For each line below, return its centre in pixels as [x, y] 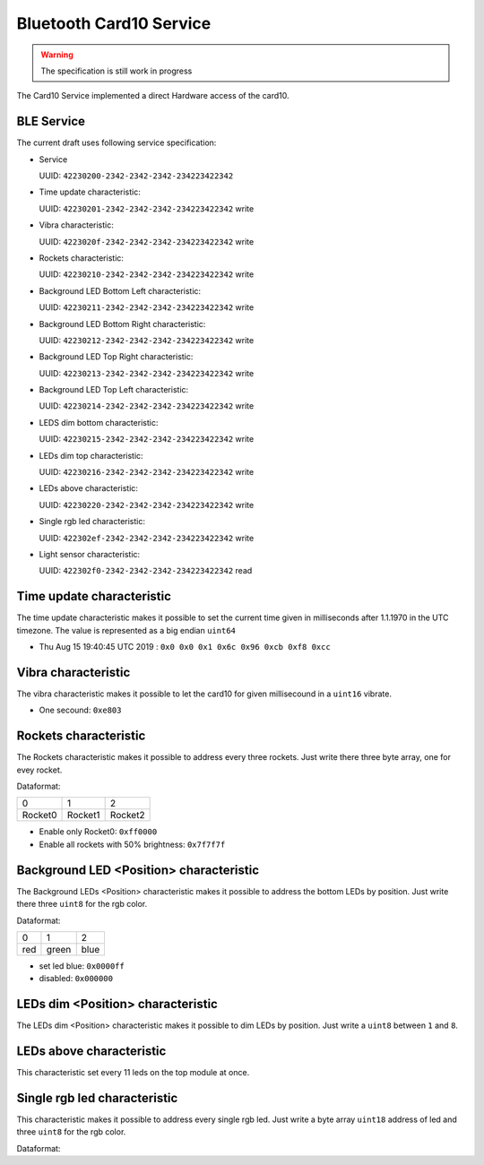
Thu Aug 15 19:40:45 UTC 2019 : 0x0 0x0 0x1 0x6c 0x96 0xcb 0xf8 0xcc [185, 647]
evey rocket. [39, 770]
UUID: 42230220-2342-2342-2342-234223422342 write [147, 505]
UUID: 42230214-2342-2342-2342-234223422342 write [147, 406]
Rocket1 [84, 815]
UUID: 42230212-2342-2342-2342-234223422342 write [147, 340]
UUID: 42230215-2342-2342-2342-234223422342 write [147, 439]
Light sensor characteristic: [90, 554]
